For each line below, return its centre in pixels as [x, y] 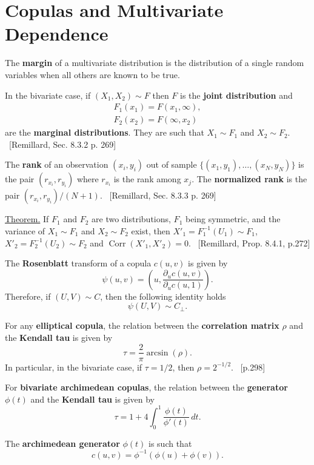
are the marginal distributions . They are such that [105, 132]
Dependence [57, 34]
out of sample [172, 164]
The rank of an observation [57, 164]
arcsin [157, 353]
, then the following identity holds [163, 296]
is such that [170, 443]
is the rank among [147, 179]
